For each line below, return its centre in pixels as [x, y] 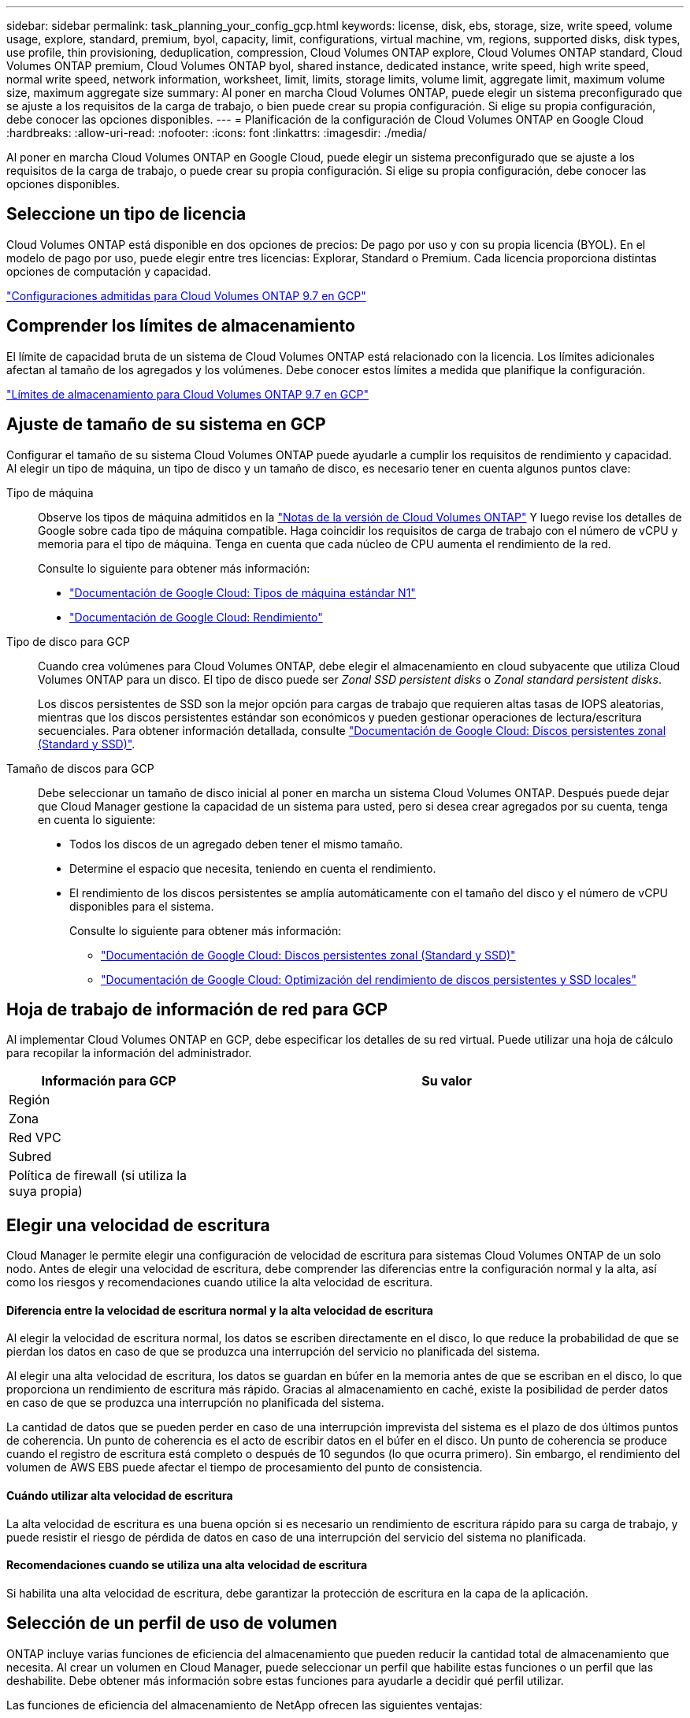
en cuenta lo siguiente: [97, 819]
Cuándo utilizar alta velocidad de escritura [120, 1496]
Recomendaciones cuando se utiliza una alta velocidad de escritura [187, 1565]
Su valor [447, 1081]
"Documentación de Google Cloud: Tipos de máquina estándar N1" [243, 592]
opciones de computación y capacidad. [109, 271]
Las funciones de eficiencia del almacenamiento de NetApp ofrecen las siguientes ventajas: [245, 1705]
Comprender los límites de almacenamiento [181, 326]
